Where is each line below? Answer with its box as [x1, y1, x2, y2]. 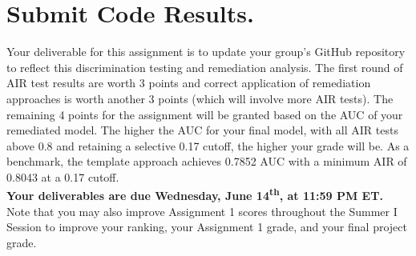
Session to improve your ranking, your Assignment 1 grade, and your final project [6, 218, 407, 235]
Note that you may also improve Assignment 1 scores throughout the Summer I [6, 202, 398, 219]
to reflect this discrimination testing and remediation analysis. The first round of [6, 58, 403, 75]
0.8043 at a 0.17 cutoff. [6, 168, 119, 185]
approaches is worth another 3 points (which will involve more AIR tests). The [6, 90, 394, 106]
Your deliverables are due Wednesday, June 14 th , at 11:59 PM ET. [6, 185, 383, 204]
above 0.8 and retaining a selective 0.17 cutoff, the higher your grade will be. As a [6, 137, 410, 154]
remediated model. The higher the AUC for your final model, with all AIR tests [6, 122, 398, 138]
